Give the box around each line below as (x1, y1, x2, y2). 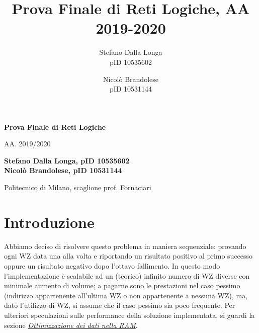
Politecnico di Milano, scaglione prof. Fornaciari (4, 182, 151, 193)
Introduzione (4, 211, 95, 232)
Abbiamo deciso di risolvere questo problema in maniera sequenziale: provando (4, 240, 246, 251)
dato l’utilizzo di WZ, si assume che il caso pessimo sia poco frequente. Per (4, 300, 235, 310)
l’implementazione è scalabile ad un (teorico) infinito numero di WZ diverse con (4, 270, 250, 281)
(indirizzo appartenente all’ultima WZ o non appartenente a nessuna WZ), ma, (4, 290, 248, 300)
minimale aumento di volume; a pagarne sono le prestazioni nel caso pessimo (4, 280, 240, 291)
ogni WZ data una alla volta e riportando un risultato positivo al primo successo (4, 251, 253, 261)
